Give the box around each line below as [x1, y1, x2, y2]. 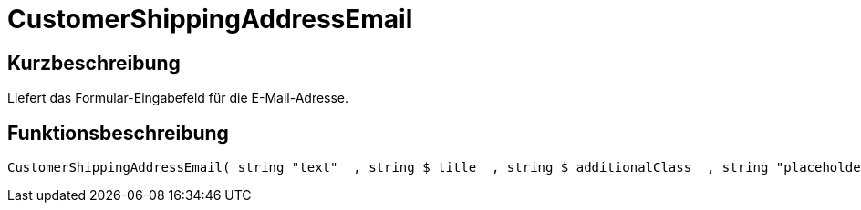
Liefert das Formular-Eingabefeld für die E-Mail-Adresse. [7, 90, 349, 106]
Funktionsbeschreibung [7, 121, 229, 145]
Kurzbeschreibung [7, 51, 181, 75]
